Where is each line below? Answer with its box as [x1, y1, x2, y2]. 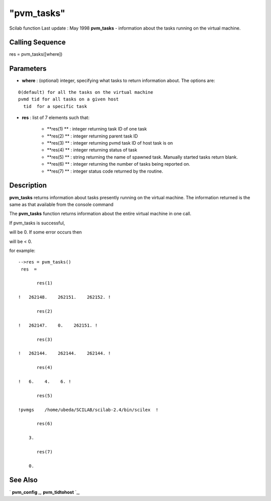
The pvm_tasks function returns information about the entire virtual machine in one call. [9, 211, 192, 217]
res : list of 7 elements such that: [22, 114, 90, 120]
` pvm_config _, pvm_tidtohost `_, [9, 489, 80, 495]
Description [9, 181, 47, 190]
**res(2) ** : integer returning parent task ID [47, 133, 138, 139]
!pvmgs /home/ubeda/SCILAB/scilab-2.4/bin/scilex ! [18, 407, 159, 413]
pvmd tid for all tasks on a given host [18, 96, 119, 102]
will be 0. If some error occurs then [9, 229, 82, 235]
